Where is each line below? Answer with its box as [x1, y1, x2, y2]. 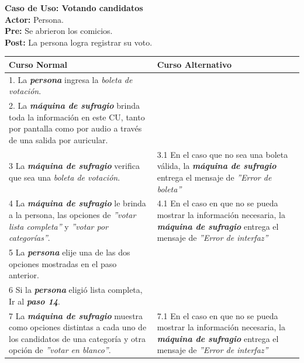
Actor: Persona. [5, 13, 64, 25]
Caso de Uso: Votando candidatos [5, 2, 143, 13]
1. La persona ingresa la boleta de [9, 73, 133, 85]
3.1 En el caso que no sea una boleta [157, 148, 288, 160]
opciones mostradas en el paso [9, 257, 117, 269]
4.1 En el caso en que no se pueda [157, 197, 278, 209]
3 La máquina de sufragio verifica [9, 160, 140, 172]
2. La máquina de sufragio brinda [9, 99, 140, 112]
